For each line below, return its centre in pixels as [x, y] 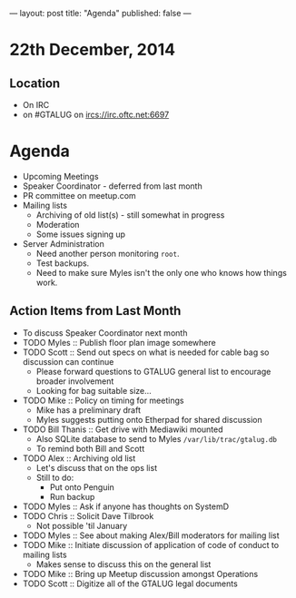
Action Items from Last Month [95, 311]
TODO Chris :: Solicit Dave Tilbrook [88, 515]
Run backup [72, 496]
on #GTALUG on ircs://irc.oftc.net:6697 [96, 114]
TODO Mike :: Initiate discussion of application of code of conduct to [151, 544]
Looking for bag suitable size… [94, 390]
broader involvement [75, 381]
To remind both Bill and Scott [90, 448]
